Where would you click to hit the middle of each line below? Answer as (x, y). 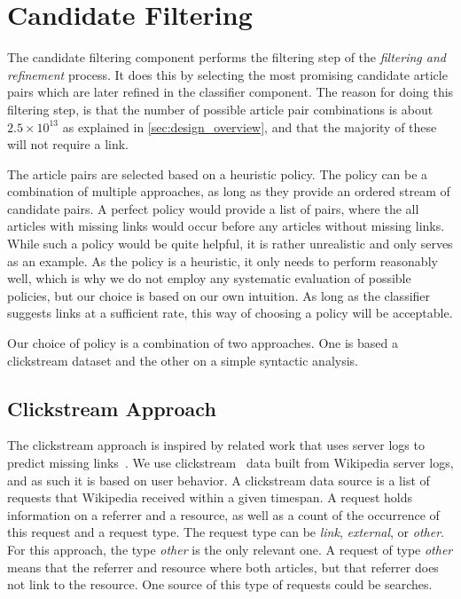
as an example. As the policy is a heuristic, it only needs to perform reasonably (223, 260)
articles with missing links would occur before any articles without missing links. (226, 226)
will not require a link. (68, 144)
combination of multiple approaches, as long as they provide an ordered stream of (229, 191)
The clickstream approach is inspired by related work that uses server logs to (216, 445)
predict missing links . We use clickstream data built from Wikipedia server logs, (230, 463)
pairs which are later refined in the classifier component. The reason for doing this (230, 92)
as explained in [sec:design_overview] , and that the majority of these (250, 126)
